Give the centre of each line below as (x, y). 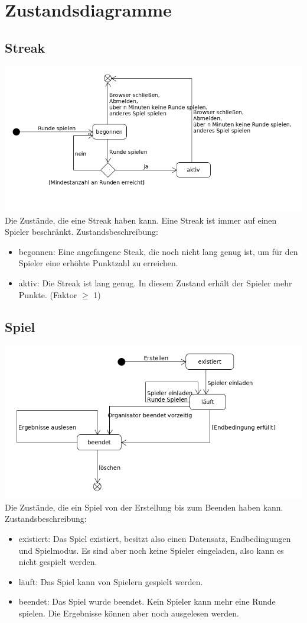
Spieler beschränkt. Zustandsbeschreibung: (81, 232)
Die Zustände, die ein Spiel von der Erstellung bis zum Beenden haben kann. (144, 507)
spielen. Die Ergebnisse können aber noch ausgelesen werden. (129, 613)
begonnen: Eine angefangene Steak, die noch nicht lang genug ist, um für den (158, 251)
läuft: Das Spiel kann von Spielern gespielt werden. (111, 581)
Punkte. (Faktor (48, 294)
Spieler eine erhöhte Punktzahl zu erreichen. (98, 263)
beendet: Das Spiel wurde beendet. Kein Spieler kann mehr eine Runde (147, 601)
